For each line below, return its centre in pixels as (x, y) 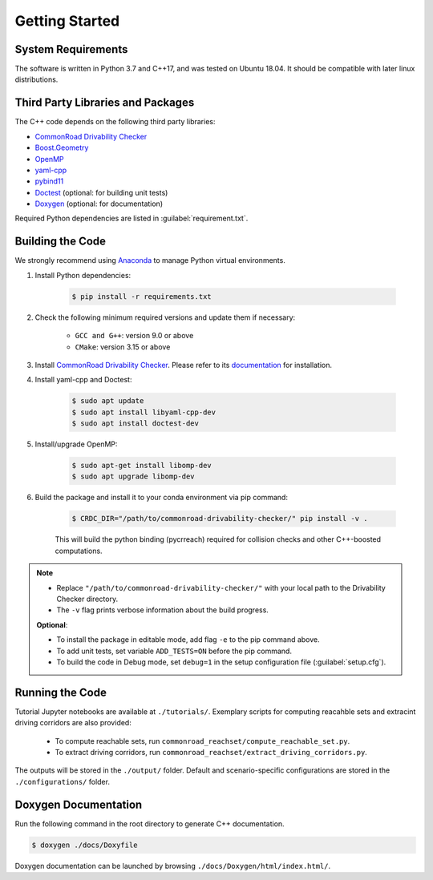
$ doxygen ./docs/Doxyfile (85, 845)
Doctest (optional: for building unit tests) (101, 192)
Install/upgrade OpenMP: (76, 444)
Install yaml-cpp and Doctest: (83, 380)
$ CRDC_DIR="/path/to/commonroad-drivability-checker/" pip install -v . (220, 519)
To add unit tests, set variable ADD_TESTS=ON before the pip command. (174, 651)
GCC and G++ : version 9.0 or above (134, 336)
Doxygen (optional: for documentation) (99, 204)
